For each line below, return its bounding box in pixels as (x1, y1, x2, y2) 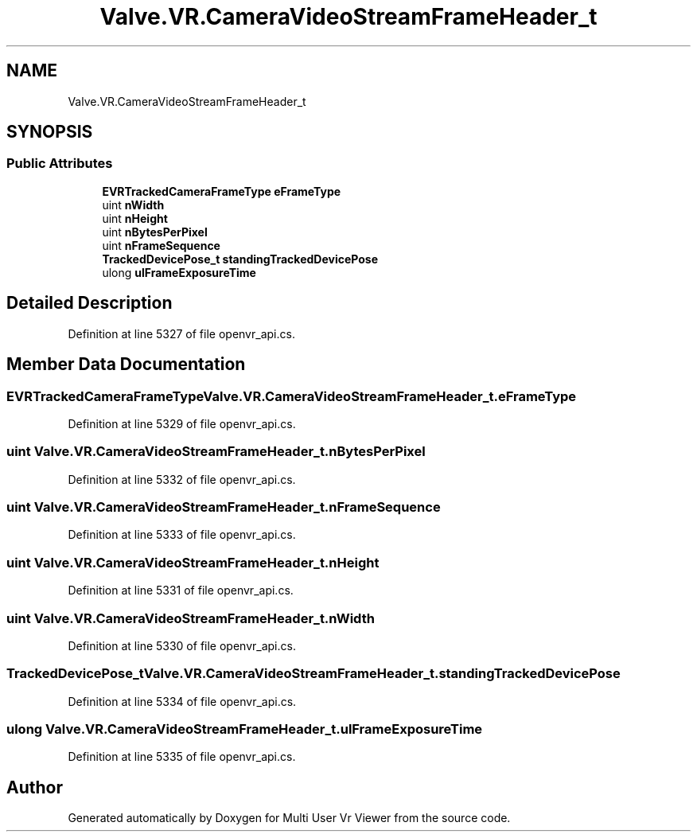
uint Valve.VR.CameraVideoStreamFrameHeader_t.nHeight (6, 554, 380, 571)
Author (6, 777, 63, 797)
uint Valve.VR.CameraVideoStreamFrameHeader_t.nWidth (6, 610, 375, 626)
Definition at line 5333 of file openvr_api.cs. (68, 528, 296, 542)
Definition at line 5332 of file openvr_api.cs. (68, 472, 296, 486)
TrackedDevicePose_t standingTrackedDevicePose (102, 251, 379, 266)
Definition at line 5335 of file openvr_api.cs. (68, 750, 296, 764)
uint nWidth (102, 197, 165, 212)
